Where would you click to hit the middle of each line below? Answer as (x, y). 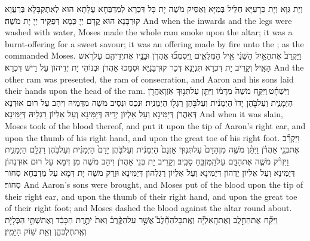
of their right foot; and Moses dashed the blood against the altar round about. (148, 208)
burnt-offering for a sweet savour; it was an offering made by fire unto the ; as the (154, 43)
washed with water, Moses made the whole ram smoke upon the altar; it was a (149, 32)
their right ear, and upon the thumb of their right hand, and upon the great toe (151, 196)
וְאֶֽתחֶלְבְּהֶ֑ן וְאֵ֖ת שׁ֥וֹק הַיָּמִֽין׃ (46, 231)
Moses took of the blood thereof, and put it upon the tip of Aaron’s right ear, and (155, 125)
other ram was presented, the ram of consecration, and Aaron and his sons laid (149, 79)
